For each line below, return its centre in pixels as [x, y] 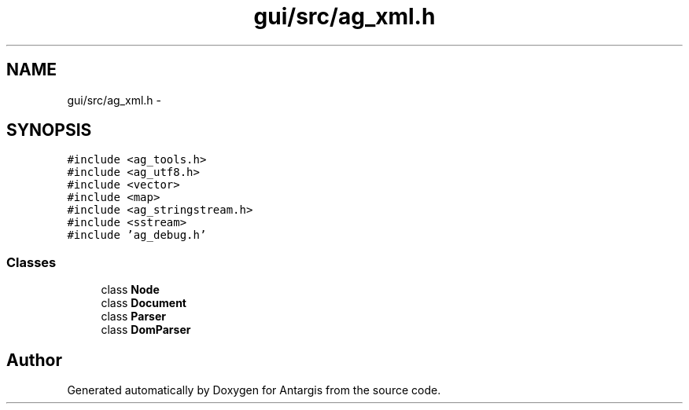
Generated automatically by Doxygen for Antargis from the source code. [254, 390]
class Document [144, 303]
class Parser [133, 317]
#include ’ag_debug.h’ [137, 235]
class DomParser [146, 330]
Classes [31, 262]
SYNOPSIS [49, 130]
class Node [130, 290]
